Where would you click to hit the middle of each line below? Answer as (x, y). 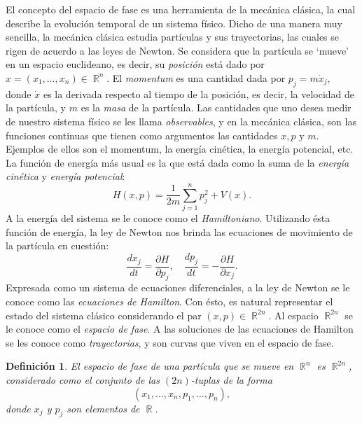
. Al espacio (293, 315)
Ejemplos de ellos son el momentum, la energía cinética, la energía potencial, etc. (180, 149)
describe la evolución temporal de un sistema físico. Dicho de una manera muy (174, 23)
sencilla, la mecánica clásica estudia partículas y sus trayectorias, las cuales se (173, 37)
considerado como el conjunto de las (83, 380)
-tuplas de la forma (231, 380)
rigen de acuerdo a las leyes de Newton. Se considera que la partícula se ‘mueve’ (177, 50)
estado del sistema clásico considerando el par (104, 315)
